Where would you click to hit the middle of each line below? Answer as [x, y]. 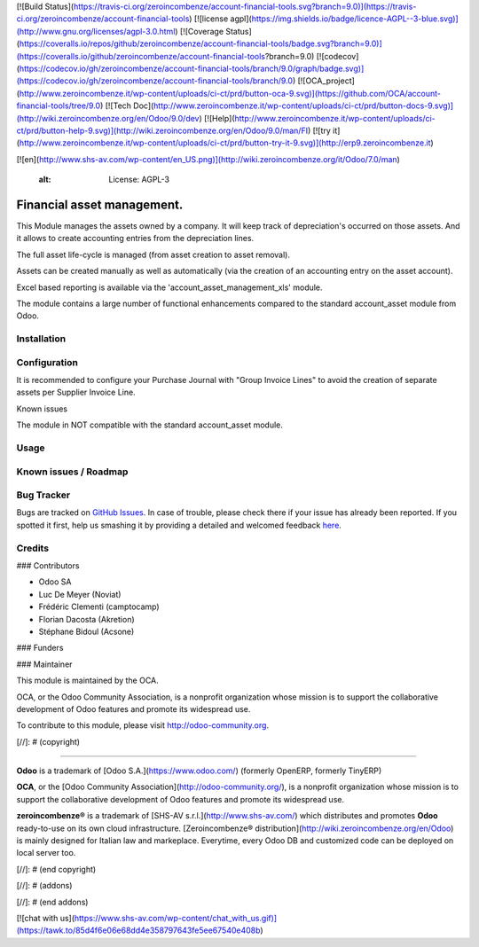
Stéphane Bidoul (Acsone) [86, 631]
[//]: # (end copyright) [56, 869]
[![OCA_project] [326, 81]
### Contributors [48, 566]
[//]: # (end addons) [52, 902]
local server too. [46, 853]
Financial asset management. [100, 204]
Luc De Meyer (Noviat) [80, 594]
